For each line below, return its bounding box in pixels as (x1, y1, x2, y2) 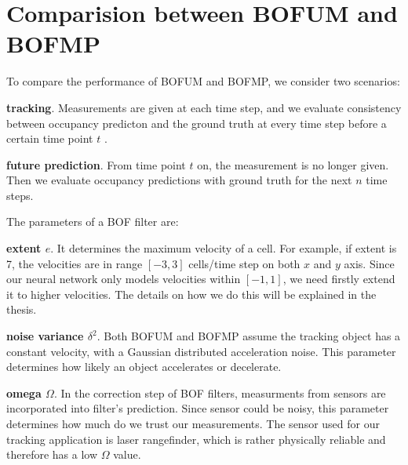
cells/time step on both (188, 255, 301, 271)
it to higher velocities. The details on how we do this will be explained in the (6, 285, 377, 302)
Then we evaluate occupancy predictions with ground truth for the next (6, 172, 352, 188)
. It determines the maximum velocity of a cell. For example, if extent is (50, 240, 397, 256)
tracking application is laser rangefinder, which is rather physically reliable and (6, 430, 386, 447)
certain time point (6, 130, 93, 147)
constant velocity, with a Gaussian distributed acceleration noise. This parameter (6, 343, 396, 359)
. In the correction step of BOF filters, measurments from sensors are (53, 384, 386, 401)
